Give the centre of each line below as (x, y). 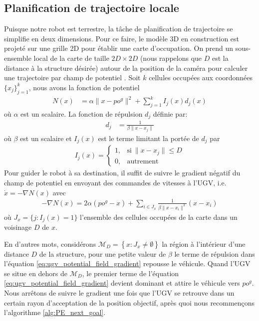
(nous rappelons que (171, 58)
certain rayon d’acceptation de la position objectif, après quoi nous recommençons (129, 302)
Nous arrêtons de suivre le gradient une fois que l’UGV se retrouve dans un (119, 292)
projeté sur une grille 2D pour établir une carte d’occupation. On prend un (119, 48)
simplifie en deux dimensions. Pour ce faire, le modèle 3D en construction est (122, 38)
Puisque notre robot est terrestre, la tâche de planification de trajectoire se (119, 29)
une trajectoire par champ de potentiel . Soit (72, 78)
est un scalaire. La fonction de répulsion (82, 113)
